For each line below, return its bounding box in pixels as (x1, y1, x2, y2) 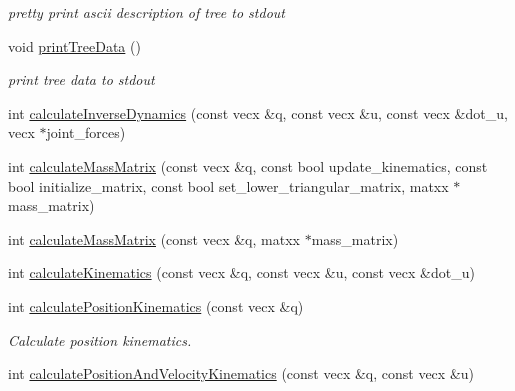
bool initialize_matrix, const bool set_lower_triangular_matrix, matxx (8, 175, 449, 196)
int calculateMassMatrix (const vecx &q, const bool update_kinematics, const (8, 155, 488, 176)
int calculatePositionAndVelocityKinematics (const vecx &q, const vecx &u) (8, 363, 475, 384)
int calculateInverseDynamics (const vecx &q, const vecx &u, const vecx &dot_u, (8, 102, 508, 123)
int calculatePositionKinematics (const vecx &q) (8, 295, 304, 316)
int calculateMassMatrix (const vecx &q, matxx (8, 228, 300, 249)
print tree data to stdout (8, 69, 155, 90)
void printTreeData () (8, 35, 141, 56)
